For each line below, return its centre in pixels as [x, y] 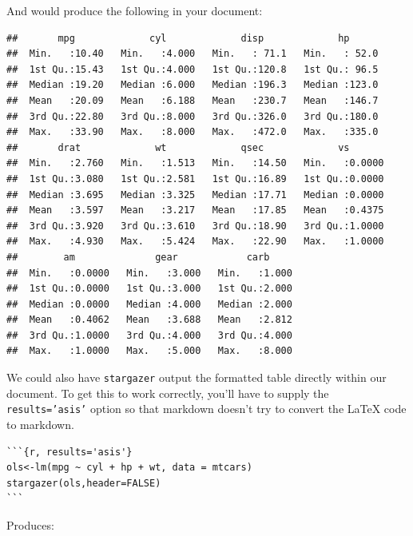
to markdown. [40, 424]
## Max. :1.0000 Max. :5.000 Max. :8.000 [149, 351]
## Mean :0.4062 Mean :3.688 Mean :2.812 [149, 320]
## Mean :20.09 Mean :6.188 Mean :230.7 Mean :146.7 [193, 100]
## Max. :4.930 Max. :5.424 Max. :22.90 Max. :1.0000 [195, 242]
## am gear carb [138, 257]
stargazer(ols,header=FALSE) [84, 483]
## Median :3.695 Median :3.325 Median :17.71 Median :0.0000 [195, 195]
